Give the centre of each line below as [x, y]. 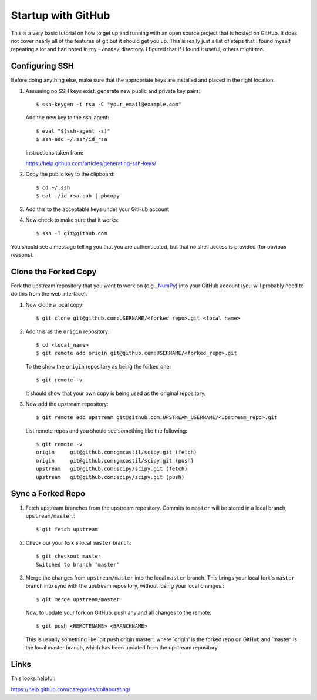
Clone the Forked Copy [54, 271]
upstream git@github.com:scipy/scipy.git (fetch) [112, 469]
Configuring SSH [42, 66]
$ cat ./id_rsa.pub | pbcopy [78, 196]
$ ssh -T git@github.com [72, 233]
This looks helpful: [33, 678]
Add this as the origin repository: [68, 331]
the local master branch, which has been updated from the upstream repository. [122, 648]
